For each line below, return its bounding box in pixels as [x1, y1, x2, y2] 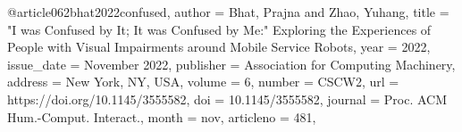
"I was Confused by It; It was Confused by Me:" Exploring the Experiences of [7, 20, 432, 38]
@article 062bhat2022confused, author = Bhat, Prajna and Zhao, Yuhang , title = [7, 3, 449, 21]
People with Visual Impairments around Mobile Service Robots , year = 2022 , [7, 37, 431, 56]
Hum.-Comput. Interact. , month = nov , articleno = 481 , [7, 107, 316, 126]
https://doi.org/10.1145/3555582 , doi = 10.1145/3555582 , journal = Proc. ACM [7, 89, 448, 108]
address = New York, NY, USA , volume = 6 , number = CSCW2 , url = [7, 72, 399, 91]
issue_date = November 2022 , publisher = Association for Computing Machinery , [7, 54, 456, 73]
